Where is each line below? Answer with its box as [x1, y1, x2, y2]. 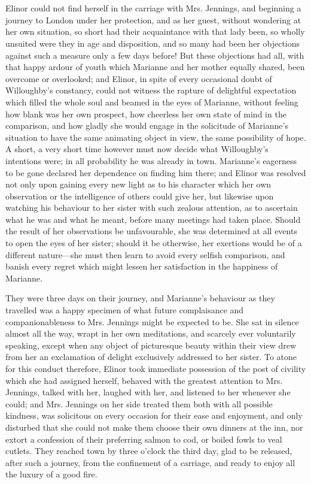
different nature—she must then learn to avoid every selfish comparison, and [5, 248, 285, 261]
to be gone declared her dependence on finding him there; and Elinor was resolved [5, 166, 306, 179]
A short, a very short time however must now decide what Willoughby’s [5, 143, 269, 155]
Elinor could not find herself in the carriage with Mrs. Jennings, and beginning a [5, 2, 301, 14]
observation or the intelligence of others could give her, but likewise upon [5, 189, 274, 202]
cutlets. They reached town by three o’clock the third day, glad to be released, [5, 444, 292, 457]
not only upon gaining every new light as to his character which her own [5, 178, 272, 190]
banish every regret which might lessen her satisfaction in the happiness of [5, 260, 278, 273]
